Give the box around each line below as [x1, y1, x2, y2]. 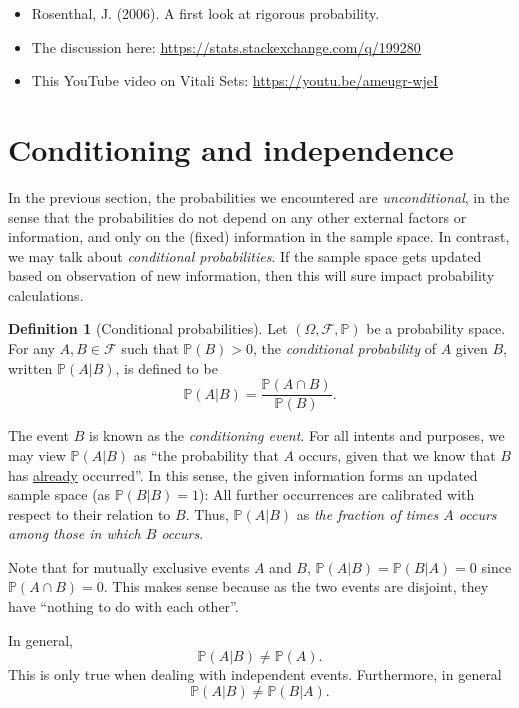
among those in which [8, 523, 141, 544]
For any [8, 338, 55, 359]
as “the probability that [133, 444, 279, 465]
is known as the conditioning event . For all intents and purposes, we [89, 425, 505, 446]
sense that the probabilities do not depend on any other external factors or [8, 206, 467, 227]
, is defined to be [115, 357, 218, 378]
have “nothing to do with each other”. [8, 596, 239, 617]
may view [8, 444, 66, 465]
